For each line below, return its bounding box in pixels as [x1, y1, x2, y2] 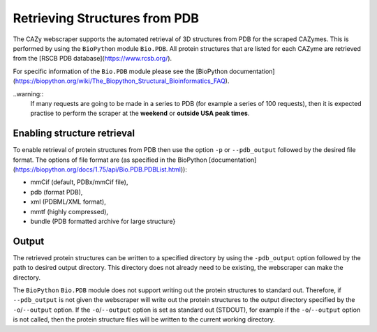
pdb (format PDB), [30, 188, 83, 196]
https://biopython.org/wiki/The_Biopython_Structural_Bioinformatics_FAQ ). [15, 77, 230, 85]
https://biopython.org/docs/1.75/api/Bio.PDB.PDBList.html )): [15, 165, 188, 174]
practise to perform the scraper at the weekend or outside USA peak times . [30, 109, 250, 118]
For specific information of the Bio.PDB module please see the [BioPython [13, 67, 228, 75]
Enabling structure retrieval [13, 128, 135, 139]
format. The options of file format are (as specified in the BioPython [13, 156, 207, 164]
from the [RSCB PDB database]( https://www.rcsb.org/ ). [13, 54, 172, 63]
